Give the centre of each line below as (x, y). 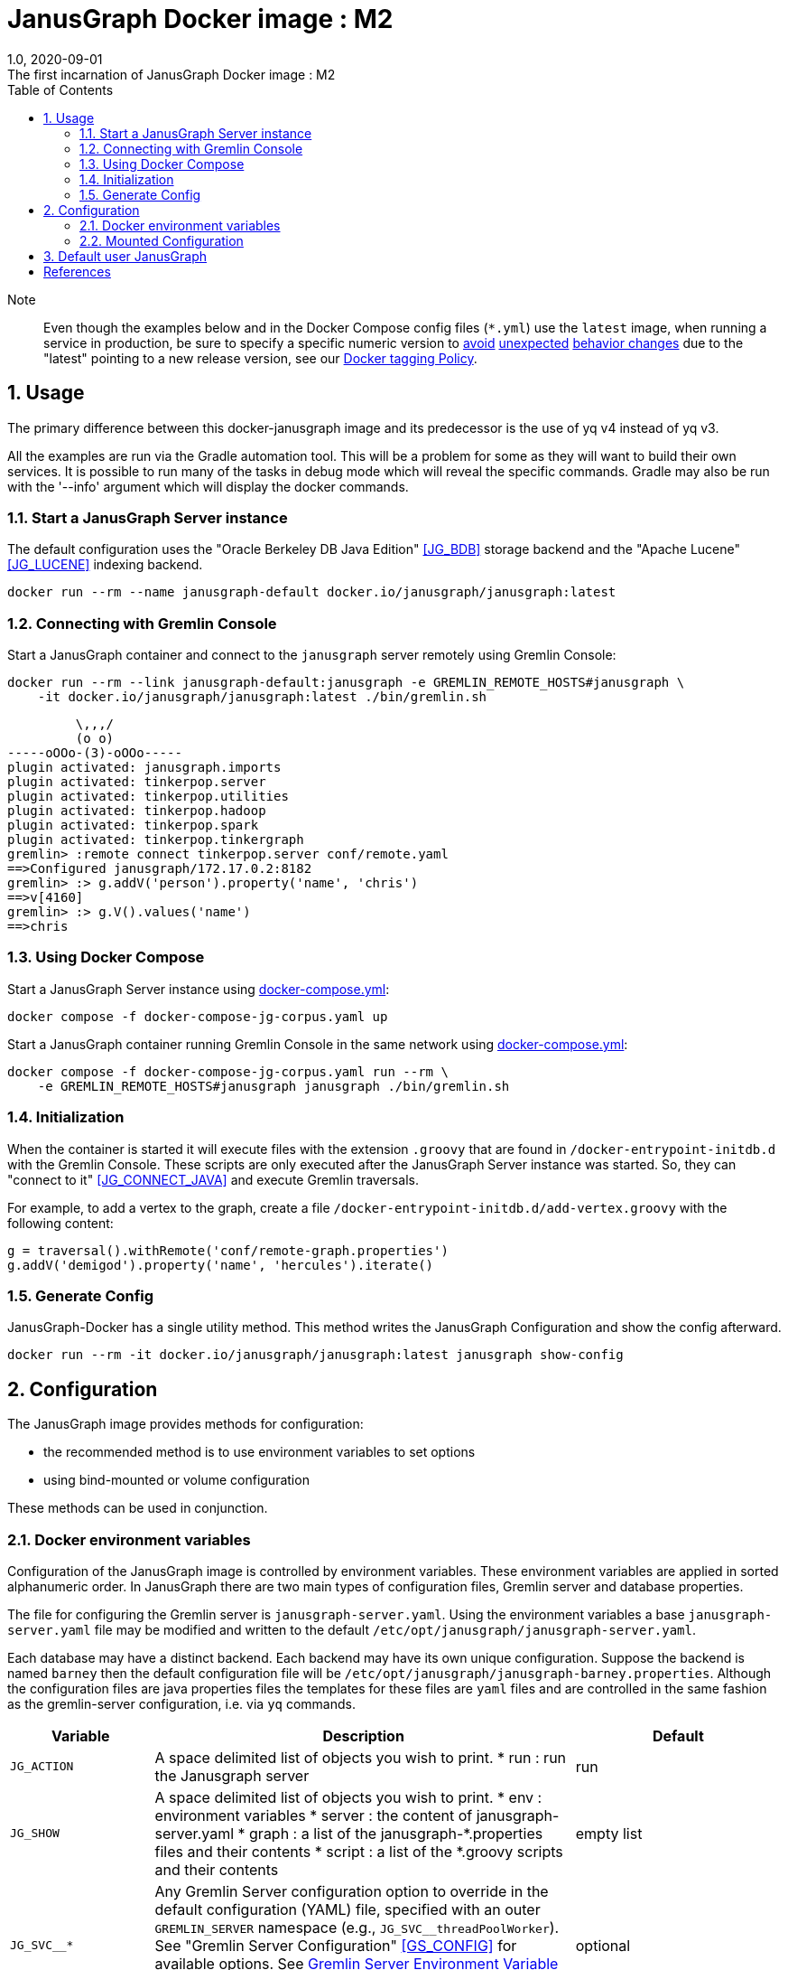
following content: (60, 1223)
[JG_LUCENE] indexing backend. (105, 565)
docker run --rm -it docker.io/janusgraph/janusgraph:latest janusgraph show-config (315, 1355)
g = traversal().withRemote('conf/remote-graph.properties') (228, 1250)
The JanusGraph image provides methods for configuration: (185, 1424)
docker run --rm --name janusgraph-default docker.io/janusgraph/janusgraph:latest (312, 592)
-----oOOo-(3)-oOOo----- (95, 753)
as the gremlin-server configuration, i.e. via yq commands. (182, 1703)
